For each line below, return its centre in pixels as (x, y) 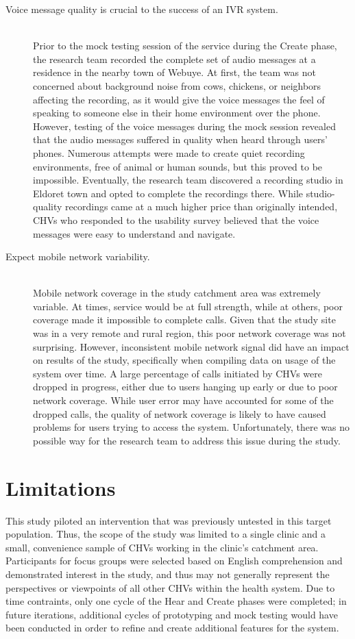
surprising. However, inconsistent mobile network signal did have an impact (191, 346)
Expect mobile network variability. (78, 256)
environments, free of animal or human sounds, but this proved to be (178, 166)
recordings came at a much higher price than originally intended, (201, 206)
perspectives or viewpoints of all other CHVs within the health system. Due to (170, 587)
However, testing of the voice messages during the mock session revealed (184, 126)
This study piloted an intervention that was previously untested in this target (169, 520)
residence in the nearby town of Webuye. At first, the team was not (174, 72)
